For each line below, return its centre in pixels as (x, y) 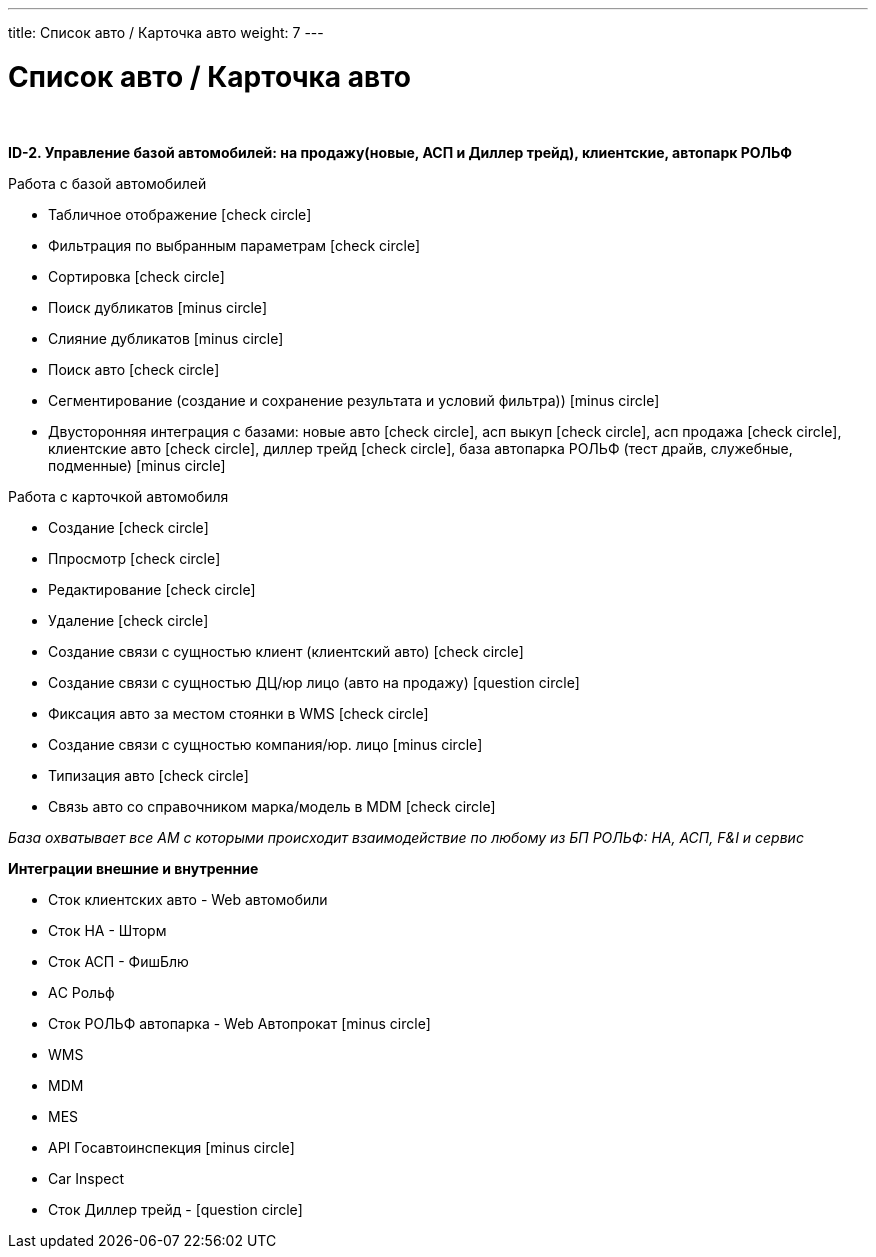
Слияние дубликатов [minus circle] (166, 338)
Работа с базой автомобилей (107, 183)
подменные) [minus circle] (137, 465)
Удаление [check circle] (128, 620)
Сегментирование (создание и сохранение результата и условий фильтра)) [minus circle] (354, 400)
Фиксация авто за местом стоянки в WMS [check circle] (238, 713)
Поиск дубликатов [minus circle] (158, 307)
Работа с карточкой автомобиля (118, 496)
